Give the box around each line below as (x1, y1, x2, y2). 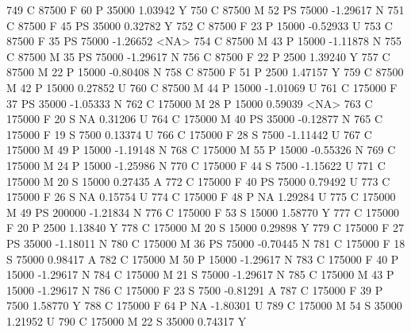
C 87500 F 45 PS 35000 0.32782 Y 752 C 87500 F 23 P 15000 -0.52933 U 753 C (6, 17, 393, 33)
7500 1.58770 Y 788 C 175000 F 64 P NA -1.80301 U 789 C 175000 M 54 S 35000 (6, 297, 402, 314)
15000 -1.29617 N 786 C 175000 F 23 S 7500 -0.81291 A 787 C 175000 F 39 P (6, 281, 383, 298)
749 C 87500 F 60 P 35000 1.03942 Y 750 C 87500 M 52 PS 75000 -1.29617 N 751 (6, 2, 405, 17)
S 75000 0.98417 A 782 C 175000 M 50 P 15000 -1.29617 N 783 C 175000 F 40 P (6, 250, 399, 267)
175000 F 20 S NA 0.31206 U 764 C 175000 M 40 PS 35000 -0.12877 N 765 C (6, 110, 382, 127)
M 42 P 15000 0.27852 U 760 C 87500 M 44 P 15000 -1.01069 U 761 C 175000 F (6, 79, 398, 95)
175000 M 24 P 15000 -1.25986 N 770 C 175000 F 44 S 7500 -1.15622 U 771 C (6, 156, 386, 173)
